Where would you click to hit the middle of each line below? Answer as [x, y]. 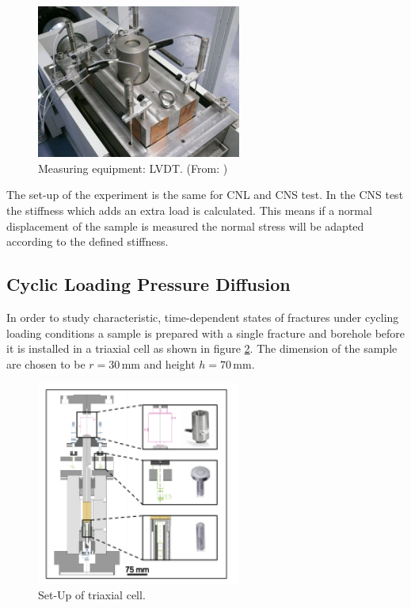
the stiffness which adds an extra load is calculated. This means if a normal [189, 210]
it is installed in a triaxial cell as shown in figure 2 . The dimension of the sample [202, 348]
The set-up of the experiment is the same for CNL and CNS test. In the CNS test [205, 195]
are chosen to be [46, 363]
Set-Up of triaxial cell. [92, 595]
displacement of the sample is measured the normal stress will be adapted [185, 226]
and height [169, 363]
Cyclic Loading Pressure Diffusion [148, 284]
